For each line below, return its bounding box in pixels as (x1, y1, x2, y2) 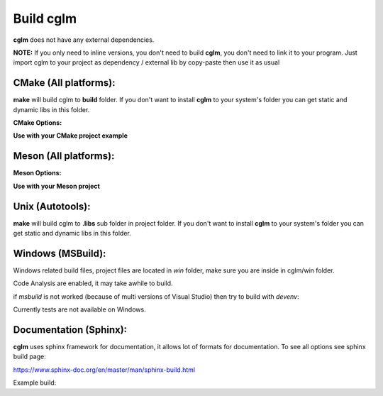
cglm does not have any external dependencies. (13, 35, 155, 44)
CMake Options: (13, 119, 62, 127)
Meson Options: (13, 169, 62, 177)
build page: (13, 352, 46, 361)
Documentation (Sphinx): (13, 324, 128, 336)
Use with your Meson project (13, 182, 101, 190)
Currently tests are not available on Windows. (13, 305, 146, 314)
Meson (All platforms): (13, 150, 115, 163)
